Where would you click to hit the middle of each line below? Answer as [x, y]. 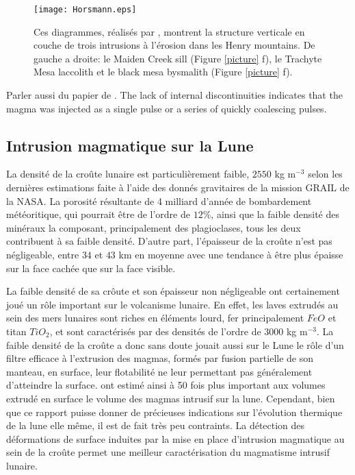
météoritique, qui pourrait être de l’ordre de [98, 214]
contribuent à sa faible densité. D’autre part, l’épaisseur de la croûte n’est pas [169, 241]
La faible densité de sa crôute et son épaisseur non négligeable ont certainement [173, 291]
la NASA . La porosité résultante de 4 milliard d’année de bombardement [159, 200]
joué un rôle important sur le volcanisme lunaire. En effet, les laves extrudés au [172, 304]
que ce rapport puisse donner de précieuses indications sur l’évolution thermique [174, 412]
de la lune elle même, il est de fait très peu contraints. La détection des [156, 425]
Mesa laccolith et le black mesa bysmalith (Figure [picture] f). [163, 72]
